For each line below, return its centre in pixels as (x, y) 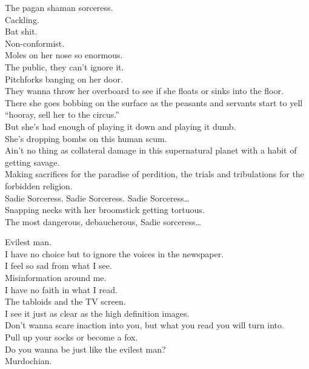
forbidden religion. (39, 185)
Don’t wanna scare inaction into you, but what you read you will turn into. (145, 325)
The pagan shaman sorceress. (59, 7)
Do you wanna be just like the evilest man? (85, 349)
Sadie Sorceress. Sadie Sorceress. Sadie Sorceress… (97, 198)
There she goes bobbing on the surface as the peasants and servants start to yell (154, 102)
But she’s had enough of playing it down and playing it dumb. (121, 126)
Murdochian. (28, 361)
